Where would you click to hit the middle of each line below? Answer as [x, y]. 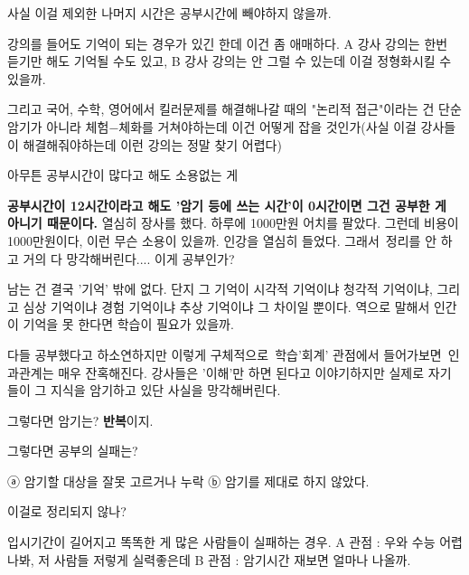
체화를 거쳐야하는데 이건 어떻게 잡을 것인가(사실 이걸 [267, 126]
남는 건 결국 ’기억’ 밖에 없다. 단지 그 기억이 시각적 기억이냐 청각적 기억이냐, [220, 289]
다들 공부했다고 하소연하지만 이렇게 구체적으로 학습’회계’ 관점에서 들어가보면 [225, 354]
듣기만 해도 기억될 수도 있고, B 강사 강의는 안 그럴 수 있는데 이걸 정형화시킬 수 [230, 61]
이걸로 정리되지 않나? [67, 511]
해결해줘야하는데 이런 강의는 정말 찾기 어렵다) [152, 144]
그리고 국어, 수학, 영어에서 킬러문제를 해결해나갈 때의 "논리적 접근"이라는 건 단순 [234, 109]
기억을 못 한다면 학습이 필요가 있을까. [128, 324]
